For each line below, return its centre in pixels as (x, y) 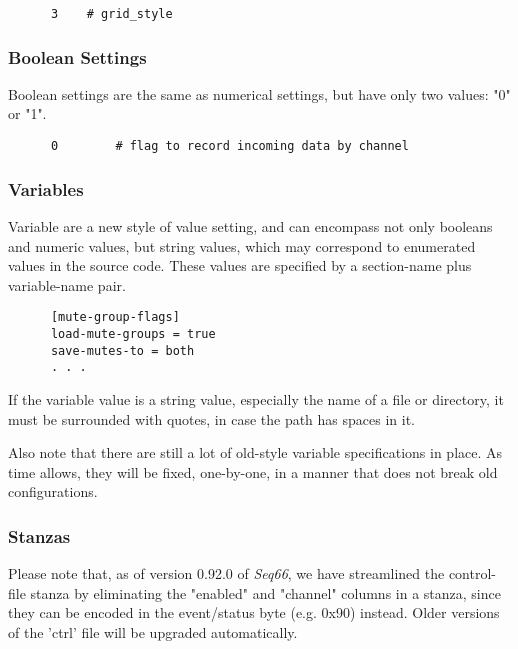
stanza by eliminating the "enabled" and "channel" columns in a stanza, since (265, 592)
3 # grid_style (111, 14)
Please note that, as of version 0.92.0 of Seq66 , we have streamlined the (226, 573)
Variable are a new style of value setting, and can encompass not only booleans (250, 225)
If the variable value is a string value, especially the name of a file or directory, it (256, 398)
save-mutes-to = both (122, 350)
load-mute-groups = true (133, 333)
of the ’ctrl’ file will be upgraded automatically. (153, 631)
